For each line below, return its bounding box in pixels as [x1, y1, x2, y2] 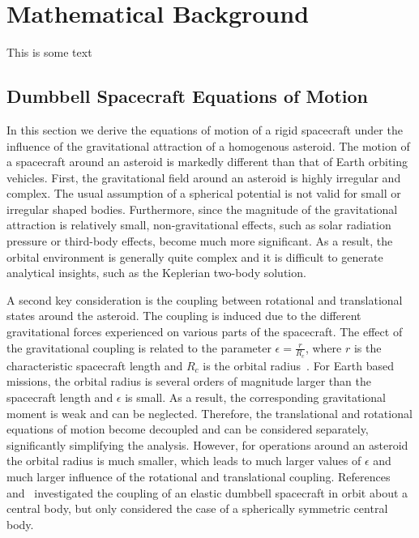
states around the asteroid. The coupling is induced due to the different [6, 307, 361, 324]
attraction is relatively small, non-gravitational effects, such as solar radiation [6, 216, 391, 233]
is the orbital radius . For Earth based [203, 357, 394, 374]
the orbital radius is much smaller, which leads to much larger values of [6, 452, 361, 469]
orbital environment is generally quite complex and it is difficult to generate [6, 248, 383, 265]
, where [305, 339, 342, 356]
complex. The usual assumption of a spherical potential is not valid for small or [6, 185, 401, 202]
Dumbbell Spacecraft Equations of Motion [6, 83, 369, 109]
